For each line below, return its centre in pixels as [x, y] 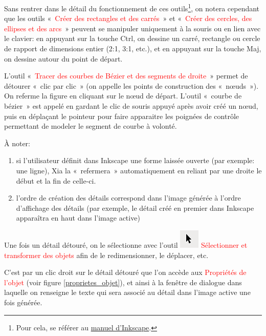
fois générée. [23, 302]
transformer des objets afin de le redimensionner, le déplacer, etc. [106, 255]
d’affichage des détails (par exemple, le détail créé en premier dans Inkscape [135, 207]
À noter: [17, 143]
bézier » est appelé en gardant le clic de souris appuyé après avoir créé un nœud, [131, 106]
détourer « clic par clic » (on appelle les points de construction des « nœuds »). [131, 85]
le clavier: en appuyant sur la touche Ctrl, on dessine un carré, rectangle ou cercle [132, 38]
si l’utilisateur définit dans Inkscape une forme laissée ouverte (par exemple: [135, 160]
